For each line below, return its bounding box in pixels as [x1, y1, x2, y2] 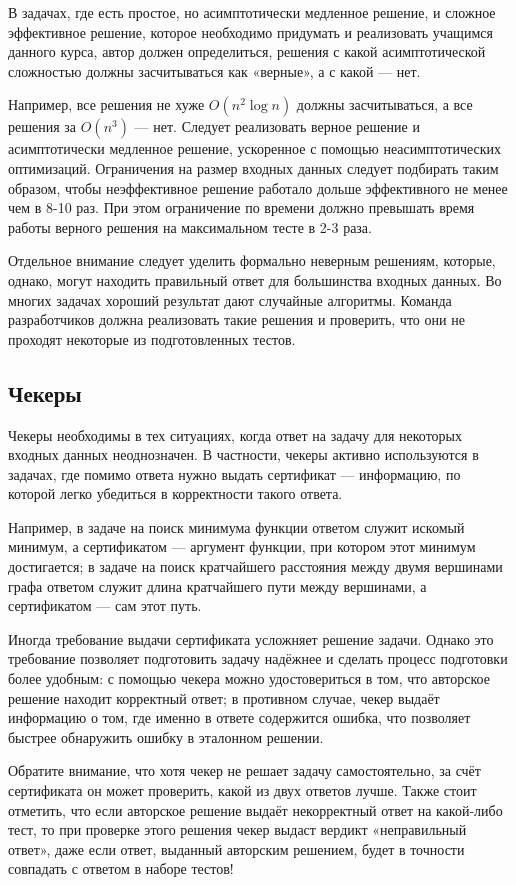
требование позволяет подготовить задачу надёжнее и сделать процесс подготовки [8, 648, 508, 669]
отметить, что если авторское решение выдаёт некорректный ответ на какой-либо [8, 799, 503, 820]
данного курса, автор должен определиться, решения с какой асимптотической [8, 41, 486, 62]
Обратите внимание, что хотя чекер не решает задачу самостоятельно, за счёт [8, 760, 481, 781]
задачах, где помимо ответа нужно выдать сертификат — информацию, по [8, 463, 461, 484]
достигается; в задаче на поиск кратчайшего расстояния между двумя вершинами [8, 556, 503, 577]
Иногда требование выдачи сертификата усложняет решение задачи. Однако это [8, 628, 494, 649]
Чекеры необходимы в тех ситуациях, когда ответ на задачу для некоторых [8, 424, 463, 445]
